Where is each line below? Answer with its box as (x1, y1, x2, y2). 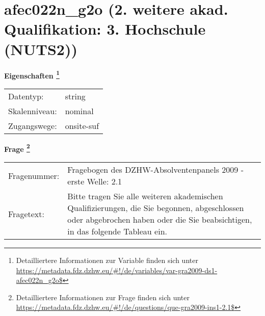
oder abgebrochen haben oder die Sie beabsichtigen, (67, 214, 252, 225)
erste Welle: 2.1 (67, 175, 122, 187)
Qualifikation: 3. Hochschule (4, 18, 206, 39)
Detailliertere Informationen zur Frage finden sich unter (16, 292, 190, 302)
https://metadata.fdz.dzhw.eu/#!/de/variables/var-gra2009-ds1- (16, 265, 218, 275)
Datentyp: (8, 90, 44, 102)
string (65, 90, 86, 102)
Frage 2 (4, 142, 30, 154)
